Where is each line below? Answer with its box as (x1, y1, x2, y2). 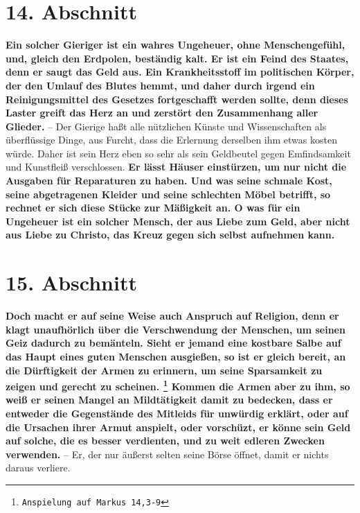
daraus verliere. (6, 460, 71, 475)
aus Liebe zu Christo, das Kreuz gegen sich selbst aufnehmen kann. (6, 227, 335, 242)
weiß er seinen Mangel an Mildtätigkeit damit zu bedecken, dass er (6, 392, 333, 407)
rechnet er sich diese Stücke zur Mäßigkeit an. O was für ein (6, 200, 300, 215)
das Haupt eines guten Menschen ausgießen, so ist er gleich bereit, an (6, 349, 346, 363)
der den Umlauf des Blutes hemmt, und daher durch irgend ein (6, 78, 315, 92)
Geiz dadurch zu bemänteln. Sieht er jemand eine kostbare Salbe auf (6, 336, 341, 350)
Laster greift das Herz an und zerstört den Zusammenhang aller (6, 105, 318, 120)
